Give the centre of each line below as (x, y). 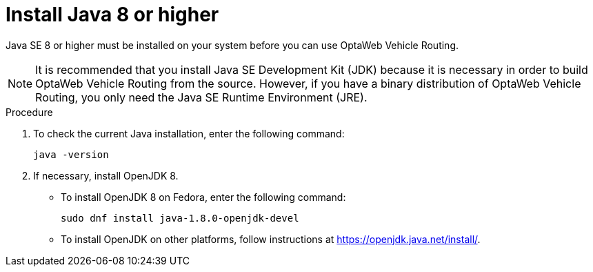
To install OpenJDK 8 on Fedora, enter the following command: (203, 197)
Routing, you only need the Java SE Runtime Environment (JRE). (201, 97)
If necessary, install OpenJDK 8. (106, 175)
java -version (71, 154)
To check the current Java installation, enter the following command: (189, 133)
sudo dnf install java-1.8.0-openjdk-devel (180, 218)
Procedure (29, 112)
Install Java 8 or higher (112, 14)
